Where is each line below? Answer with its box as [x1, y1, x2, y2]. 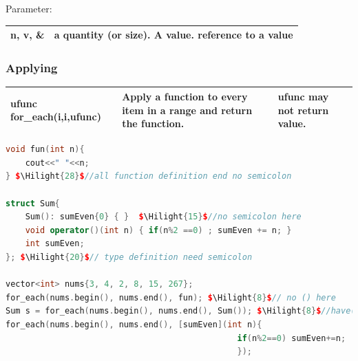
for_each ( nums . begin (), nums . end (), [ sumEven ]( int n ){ [6, 319, 262, 329]
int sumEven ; [25, 239, 85, 249]
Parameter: [6, 1, 52, 15]
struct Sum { [6, 198, 60, 208]
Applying [6, 59, 58, 76]
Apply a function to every [122, 89, 248, 103]
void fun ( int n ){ [6, 144, 85, 155]
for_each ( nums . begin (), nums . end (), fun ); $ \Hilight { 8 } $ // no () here [6, 292, 336, 303]
